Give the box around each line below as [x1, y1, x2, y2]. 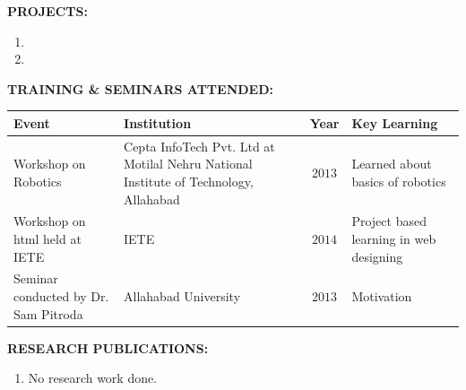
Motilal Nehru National [124, 154, 253, 173]
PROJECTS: [7, 2, 88, 20]
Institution [124, 113, 192, 132]
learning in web [351, 229, 436, 247]
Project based [351, 212, 427, 230]
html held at [13, 229, 82, 247]
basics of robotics [351, 171, 446, 190]
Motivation [351, 286, 412, 305]
